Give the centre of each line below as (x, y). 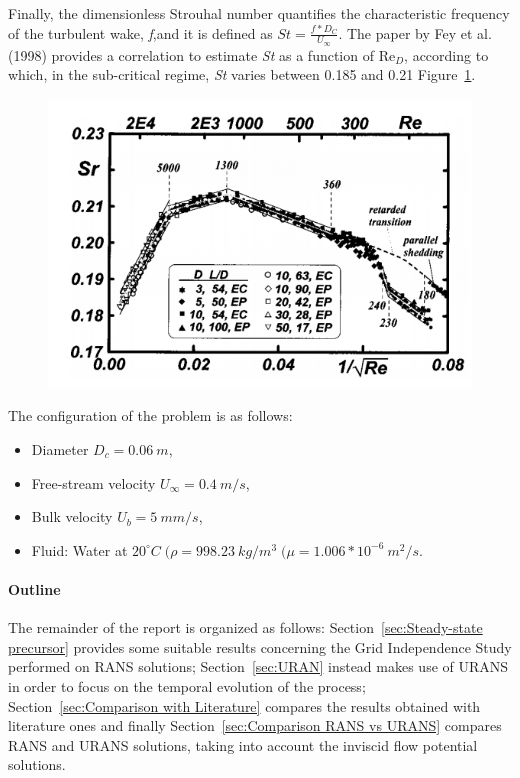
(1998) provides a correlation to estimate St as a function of (191, 54)
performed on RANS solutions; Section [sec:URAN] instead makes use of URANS (258, 666)
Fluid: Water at (79, 549)
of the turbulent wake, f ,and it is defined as (140, 32)
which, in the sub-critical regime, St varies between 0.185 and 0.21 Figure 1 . (242, 74)
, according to (446, 54)
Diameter (60, 448)
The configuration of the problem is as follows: (150, 415)
